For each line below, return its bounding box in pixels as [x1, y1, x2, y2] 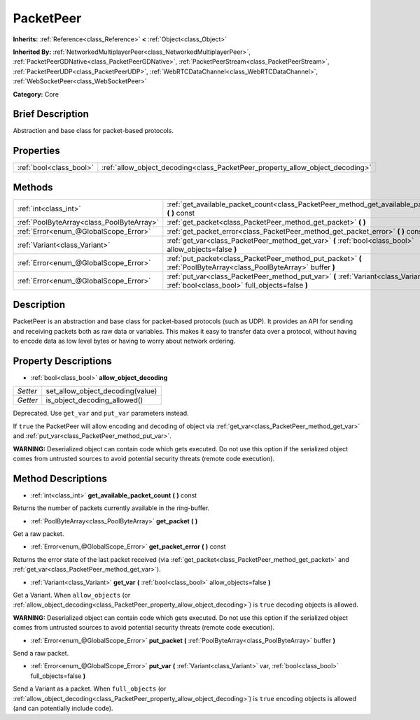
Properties [13, 145, 60, 157]
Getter [17, 395, 38, 405]
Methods [13, 181, 53, 193]
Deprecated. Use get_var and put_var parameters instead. [13, 409, 189, 418]
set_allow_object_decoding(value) [45, 386, 157, 396]
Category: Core [13, 90, 59, 98]
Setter [17, 386, 38, 396]
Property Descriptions [13, 355, 112, 367]
